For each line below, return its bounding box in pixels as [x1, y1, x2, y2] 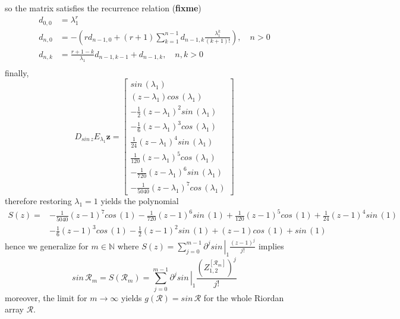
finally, [5, 66, 29, 79]
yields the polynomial [100, 195, 179, 207]
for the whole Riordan [203, 291, 284, 304]
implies [258, 239, 284, 252]
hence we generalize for [5, 239, 89, 252]
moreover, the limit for [5, 291, 87, 304]
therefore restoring [5, 195, 72, 207]
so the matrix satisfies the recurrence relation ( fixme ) [5, 2, 201, 14]
